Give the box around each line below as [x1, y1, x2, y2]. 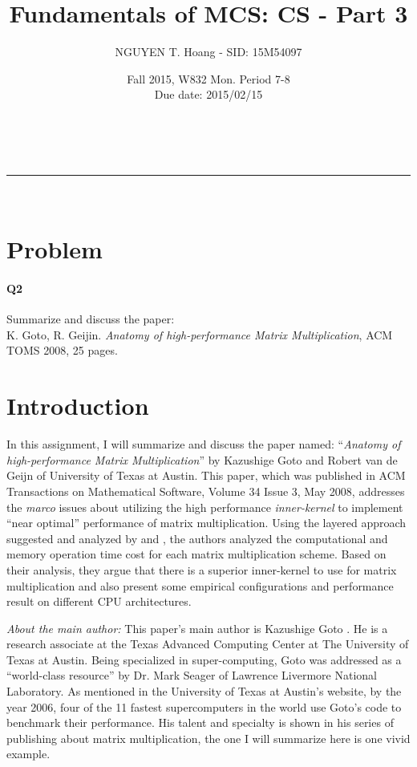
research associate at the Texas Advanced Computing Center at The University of [6, 635, 409, 652]
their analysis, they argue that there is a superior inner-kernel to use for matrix [6, 561, 397, 578]
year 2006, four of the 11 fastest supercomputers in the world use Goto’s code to [6, 698, 402, 715]
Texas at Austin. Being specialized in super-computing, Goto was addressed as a [6, 651, 402, 668]
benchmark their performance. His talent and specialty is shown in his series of [6, 714, 394, 731]
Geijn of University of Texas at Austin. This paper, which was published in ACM [6, 467, 406, 484]
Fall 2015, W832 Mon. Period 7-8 [127, 70, 290, 87]
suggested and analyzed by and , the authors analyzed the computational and [6, 530, 388, 546]
